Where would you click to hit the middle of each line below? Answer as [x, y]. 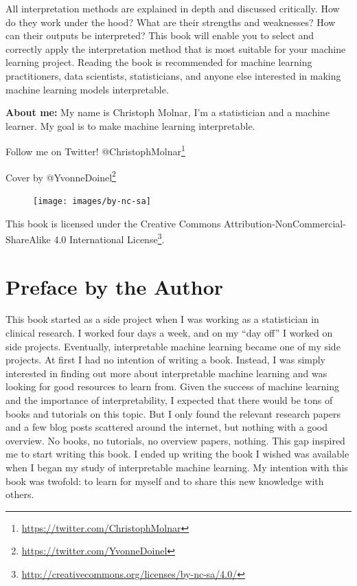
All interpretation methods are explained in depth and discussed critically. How [173, 8]
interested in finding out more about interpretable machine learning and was [166, 373]
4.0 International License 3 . [109, 238]
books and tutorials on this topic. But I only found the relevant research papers [173, 413]
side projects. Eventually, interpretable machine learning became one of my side [173, 346]
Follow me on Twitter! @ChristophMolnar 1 [95, 150]
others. [20, 494]
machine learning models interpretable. [87, 89]
